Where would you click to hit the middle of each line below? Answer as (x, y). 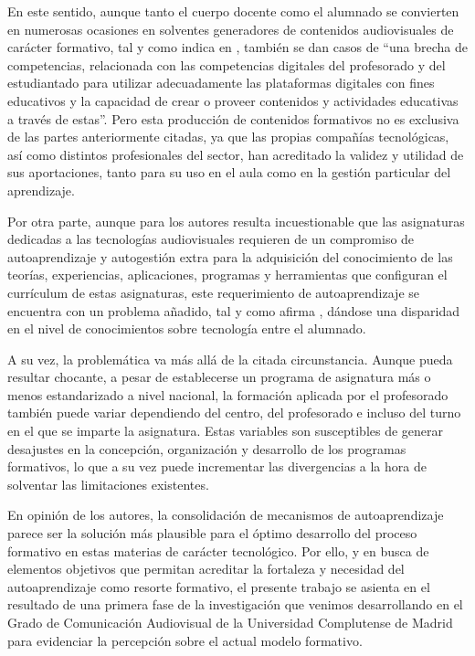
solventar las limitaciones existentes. (108, 484)
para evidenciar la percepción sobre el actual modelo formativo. (185, 640)
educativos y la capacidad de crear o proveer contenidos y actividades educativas (233, 100)
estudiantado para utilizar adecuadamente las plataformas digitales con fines (221, 83)
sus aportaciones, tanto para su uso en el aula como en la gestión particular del (229, 172)
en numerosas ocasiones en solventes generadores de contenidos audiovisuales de (231, 29)
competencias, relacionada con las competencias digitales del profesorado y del (227, 64)
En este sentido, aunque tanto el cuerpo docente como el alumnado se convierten (233, 11)
